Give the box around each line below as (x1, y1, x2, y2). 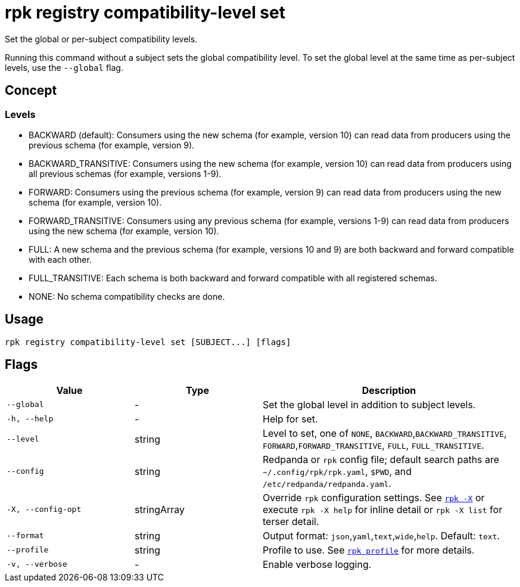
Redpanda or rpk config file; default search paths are (263, 453, 500, 465)
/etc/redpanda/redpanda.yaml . (263, 477, 391, 489)
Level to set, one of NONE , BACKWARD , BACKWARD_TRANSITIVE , (263, 427, 507, 439)
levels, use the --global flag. (5, 62, 123, 73)
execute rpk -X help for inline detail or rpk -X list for (263, 503, 503, 515)
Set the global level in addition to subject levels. (263, 398, 476, 411)
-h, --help (7, 414, 54, 424)
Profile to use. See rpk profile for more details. (263, 543, 475, 556)
